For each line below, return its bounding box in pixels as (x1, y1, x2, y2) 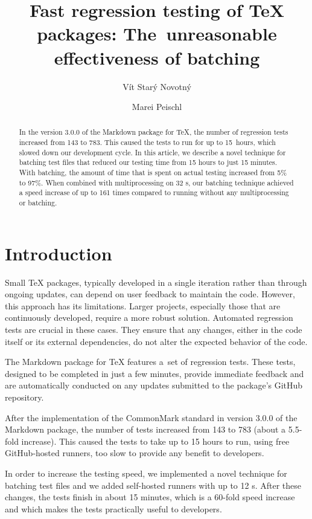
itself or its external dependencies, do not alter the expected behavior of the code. (5, 335, 308, 347)
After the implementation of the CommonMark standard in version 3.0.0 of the (5, 411, 298, 424)
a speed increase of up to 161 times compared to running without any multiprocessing (19, 187, 289, 198)
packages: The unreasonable (37, 21, 277, 46)
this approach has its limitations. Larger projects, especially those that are (5, 299, 281, 312)
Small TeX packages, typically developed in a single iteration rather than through (5, 276, 307, 288)
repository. (5, 391, 44, 404)
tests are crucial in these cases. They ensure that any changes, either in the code (5, 323, 302, 336)
